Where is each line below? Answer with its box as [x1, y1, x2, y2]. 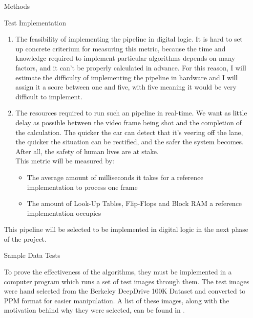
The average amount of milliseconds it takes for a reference [27, 172, 204, 182]
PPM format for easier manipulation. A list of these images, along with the [4, 295, 229, 305]
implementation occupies [27, 207, 101, 218]
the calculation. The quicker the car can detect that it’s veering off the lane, [15, 127, 243, 137]
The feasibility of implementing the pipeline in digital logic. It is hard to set [15, 34, 243, 44]
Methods [4, 1, 30, 11]
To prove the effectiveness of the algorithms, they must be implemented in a [4, 267, 232, 277]
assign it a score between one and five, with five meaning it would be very [15, 82, 236, 92]
